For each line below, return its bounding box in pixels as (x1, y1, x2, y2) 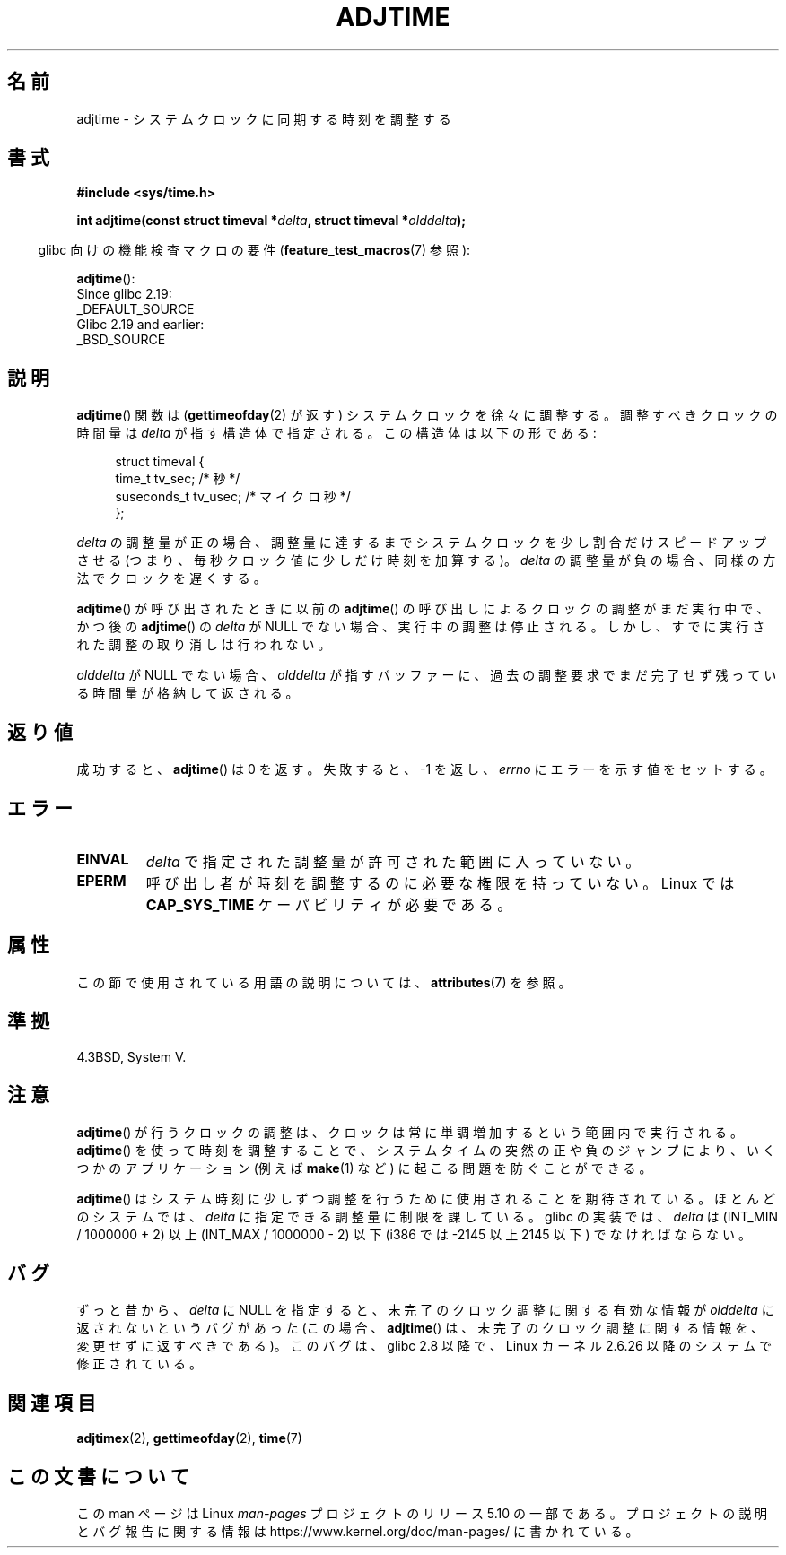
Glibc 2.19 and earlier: (76, 317, 205, 333)
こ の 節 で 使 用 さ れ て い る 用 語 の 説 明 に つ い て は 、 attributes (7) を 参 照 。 (76, 974, 572, 990)
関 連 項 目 (7, 1391, 96, 1414)
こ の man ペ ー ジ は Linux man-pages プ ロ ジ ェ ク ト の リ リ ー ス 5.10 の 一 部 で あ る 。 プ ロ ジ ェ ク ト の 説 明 (76, 1506, 768, 1522)
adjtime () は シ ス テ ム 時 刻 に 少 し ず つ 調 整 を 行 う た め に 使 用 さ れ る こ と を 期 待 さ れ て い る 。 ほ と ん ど (76, 1190, 775, 1206)
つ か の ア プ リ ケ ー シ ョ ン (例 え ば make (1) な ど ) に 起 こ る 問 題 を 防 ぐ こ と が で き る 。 (76, 1160, 652, 1176)
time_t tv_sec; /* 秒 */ (115, 471, 240, 487)
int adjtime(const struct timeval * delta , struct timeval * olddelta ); (76, 213, 467, 229)
